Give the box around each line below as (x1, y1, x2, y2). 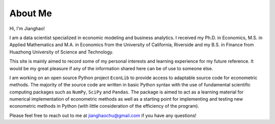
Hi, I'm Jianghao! (9, 25, 45, 32)
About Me (9, 8, 52, 19)
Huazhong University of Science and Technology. (9, 49, 114, 55)
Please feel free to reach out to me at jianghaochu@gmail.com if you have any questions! (9, 112, 197, 118)
